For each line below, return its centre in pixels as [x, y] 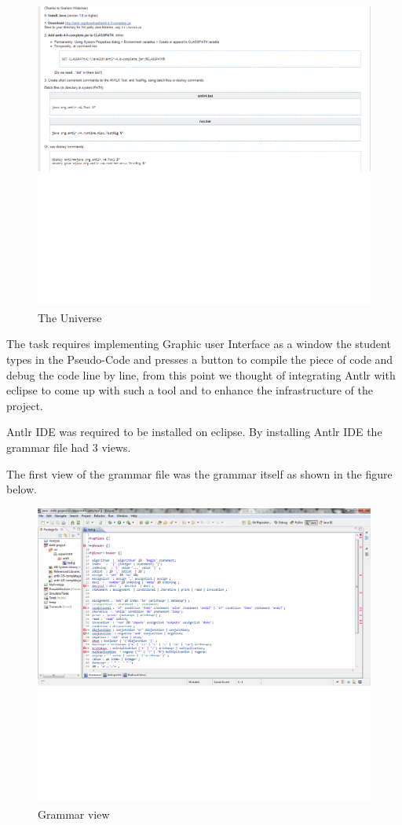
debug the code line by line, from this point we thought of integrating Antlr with [201, 374]
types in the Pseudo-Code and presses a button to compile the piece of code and [200, 359]
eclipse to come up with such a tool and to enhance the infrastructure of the [190, 390]
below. [22, 489]
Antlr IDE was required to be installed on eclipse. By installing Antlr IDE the [194, 432]
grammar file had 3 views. [69, 447]
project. [25, 405]
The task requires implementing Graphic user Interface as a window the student [199, 344]
